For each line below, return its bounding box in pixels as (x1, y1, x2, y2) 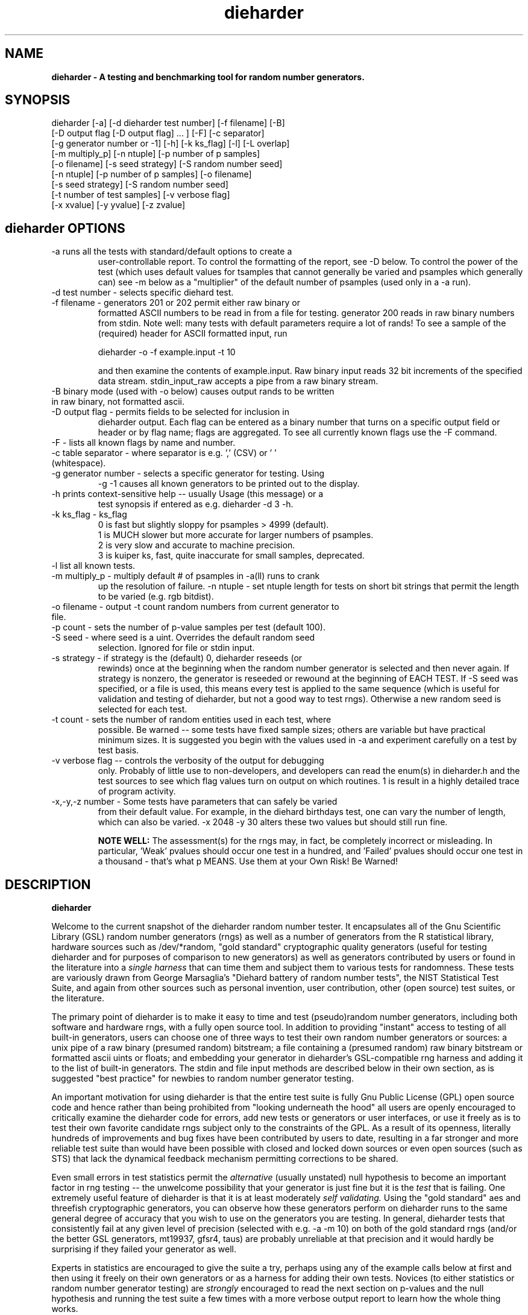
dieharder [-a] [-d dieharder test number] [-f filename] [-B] (51, 118, 285, 128)
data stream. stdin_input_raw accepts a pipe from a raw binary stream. (98, 376, 379, 387)
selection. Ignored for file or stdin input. (98, 642, 255, 653)
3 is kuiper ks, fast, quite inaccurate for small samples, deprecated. (98, 550, 365, 561)
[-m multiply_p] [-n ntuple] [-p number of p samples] (51, 148, 260, 159)
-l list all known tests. (51, 560, 136, 571)
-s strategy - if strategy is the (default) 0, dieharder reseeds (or (51, 653, 303, 664)
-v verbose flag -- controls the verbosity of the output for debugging (51, 755, 324, 766)
